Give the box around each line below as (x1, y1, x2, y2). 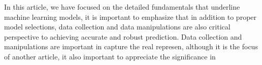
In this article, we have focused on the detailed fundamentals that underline (4, 2, 240, 12)
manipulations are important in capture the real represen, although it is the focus (4, 41, 258, 52)
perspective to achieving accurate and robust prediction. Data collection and (4, 31, 242, 42)
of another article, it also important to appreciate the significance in (4, 51, 216, 61)
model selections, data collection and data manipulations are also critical (4, 21, 231, 32)
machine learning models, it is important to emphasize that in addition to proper (4, 11, 257, 22)
